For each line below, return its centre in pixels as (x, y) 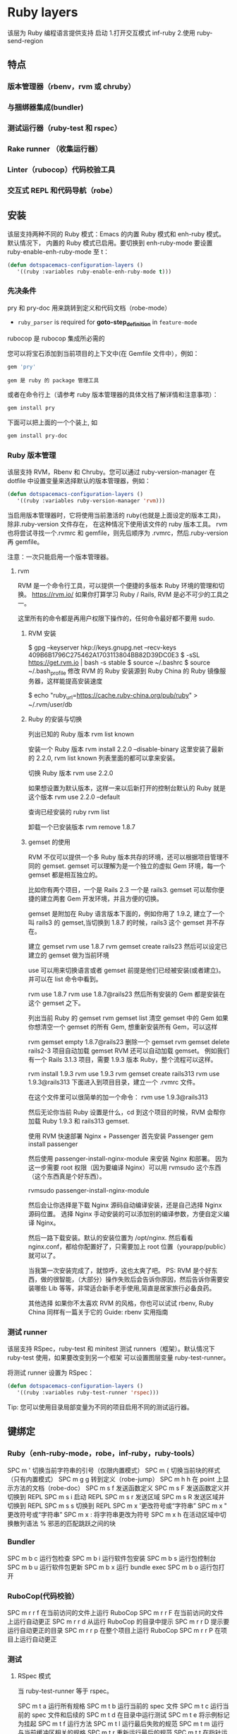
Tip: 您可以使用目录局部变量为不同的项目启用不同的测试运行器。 (100, 1407)
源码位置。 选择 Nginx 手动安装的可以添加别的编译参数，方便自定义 (126, 1213)
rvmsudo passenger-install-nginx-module (89, 1190)
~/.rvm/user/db (50, 704)
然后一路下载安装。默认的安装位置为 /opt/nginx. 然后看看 (111, 1237)
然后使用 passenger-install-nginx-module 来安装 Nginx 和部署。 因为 (128, 1158)
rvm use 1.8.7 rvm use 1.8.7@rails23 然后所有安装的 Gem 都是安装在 (127, 994)
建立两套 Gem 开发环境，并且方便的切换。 (102, 898)
